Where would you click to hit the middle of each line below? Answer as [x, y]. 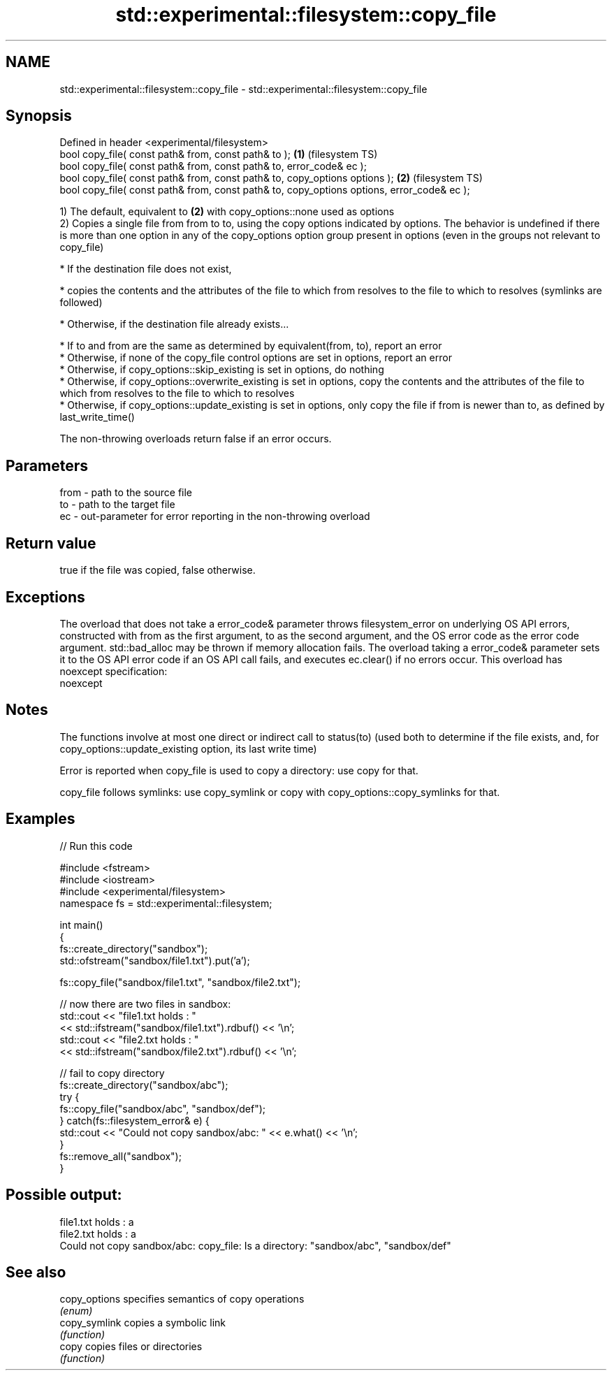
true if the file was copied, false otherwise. [158, 570]
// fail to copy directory [112, 1073]
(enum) [76, 1311]
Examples [41, 819]
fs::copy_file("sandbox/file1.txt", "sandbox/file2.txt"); [180, 982]
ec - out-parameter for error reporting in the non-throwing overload [215, 516]
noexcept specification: [114, 671]
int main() [81, 925]
